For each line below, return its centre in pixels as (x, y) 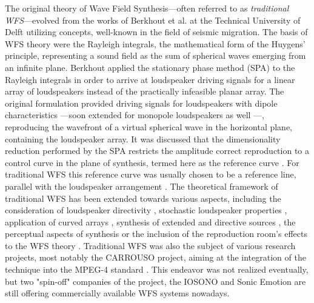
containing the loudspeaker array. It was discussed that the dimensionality (143, 138)
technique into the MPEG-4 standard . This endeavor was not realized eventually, (157, 269)
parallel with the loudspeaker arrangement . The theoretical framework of (142, 186)
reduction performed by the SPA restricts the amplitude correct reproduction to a (157, 151)
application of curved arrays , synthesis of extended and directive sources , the (150, 221)
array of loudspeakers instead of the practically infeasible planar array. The (145, 91)
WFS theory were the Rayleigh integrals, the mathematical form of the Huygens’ (155, 43)
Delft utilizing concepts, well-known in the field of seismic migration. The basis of (156, 32)
